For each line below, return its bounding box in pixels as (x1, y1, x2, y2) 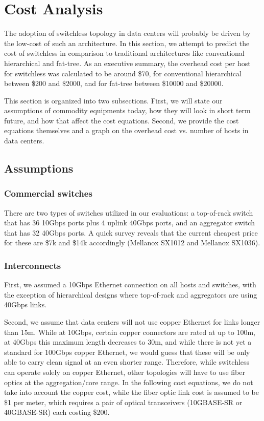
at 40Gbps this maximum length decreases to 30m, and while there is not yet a (4, 336, 252, 347)
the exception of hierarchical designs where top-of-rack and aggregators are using (4, 289, 257, 300)
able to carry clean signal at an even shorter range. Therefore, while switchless (4, 356, 250, 367)
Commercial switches (4, 187, 92, 200)
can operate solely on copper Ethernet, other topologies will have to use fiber (4, 367, 245, 377)
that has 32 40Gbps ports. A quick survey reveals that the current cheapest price (4, 227, 258, 238)
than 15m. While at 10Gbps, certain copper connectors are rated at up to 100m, (4, 326, 256, 337)
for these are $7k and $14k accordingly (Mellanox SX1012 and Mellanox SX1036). (4, 237, 260, 248)
